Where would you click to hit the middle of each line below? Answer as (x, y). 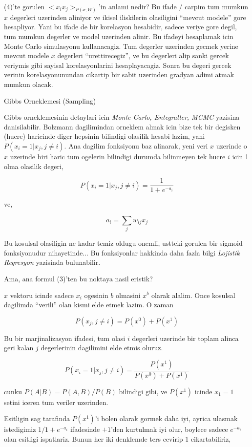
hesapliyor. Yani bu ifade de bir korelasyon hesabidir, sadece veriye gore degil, (120, 27)
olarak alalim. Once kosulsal (193, 295)
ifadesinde (85, 429)
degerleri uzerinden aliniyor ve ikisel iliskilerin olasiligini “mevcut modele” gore (128, 17)
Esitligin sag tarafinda (37, 418)
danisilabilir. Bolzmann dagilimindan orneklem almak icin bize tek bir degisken (122, 126)
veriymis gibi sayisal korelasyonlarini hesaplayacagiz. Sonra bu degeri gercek (118, 65)
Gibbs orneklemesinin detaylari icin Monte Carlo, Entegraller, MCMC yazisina (122, 117)
